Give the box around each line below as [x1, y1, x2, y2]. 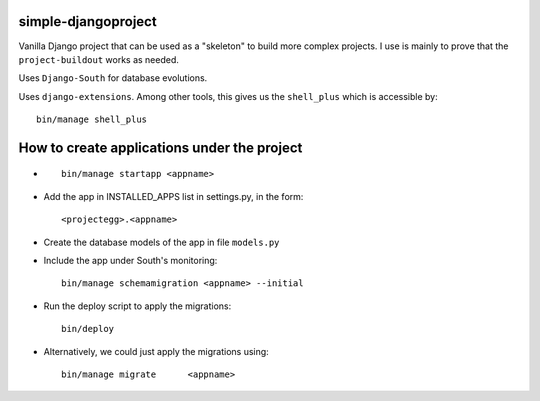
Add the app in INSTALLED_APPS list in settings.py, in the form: [43, 190, 304, 202]
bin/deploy [61, 323, 115, 335]
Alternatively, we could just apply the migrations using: [43, 345, 269, 357]
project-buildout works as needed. [18, 53, 180, 65]
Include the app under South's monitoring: [43, 255, 218, 267]
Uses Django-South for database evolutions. [18, 72, 208, 84]
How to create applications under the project [18, 139, 303, 156]
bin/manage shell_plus [36, 114, 148, 125]
